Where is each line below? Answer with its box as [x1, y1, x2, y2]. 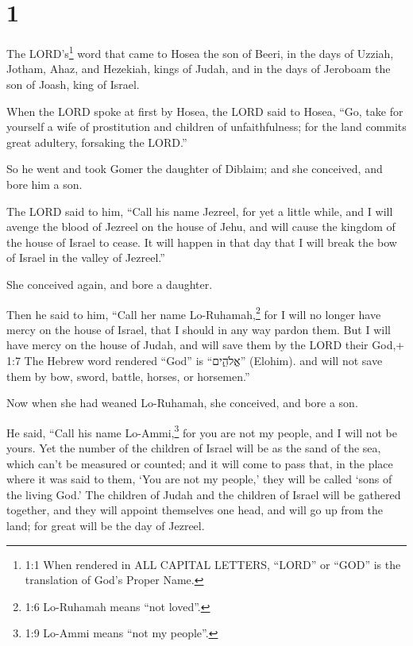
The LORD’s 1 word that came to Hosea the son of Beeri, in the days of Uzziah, [6, 43, 394, 61]
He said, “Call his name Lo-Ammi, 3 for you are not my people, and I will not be [6, 421, 397, 440]
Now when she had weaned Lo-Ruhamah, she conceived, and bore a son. [6, 394, 358, 411]
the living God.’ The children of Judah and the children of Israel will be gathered [6, 486, 401, 502]
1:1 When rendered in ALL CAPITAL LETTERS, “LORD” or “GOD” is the [25, 556, 401, 572]
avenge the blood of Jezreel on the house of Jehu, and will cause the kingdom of [6, 218, 396, 235]
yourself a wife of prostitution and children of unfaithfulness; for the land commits [6, 118, 407, 135]
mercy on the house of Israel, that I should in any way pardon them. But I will [6, 321, 391, 337]
